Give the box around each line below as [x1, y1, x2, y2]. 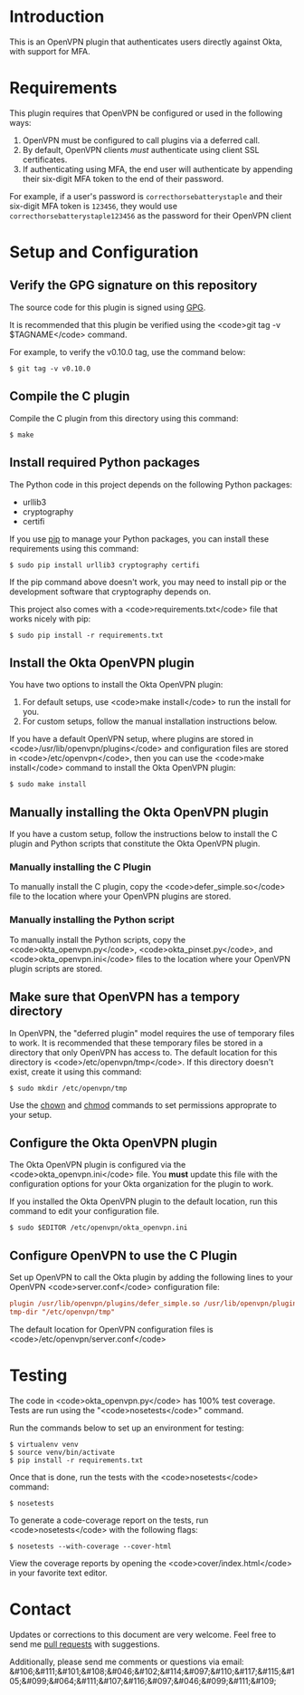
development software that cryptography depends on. [9, 586, 212, 597]
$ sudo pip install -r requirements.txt [9, 631, 165, 640]
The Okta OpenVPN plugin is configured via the [9, 1160, 186, 1170]
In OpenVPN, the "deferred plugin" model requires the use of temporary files [9, 1027, 295, 1038]
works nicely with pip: [9, 613, 91, 624]
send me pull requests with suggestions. [9, 1638, 160, 1650]
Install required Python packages [9, 455, 201, 470]
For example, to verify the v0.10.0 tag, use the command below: [9, 346, 246, 357]
